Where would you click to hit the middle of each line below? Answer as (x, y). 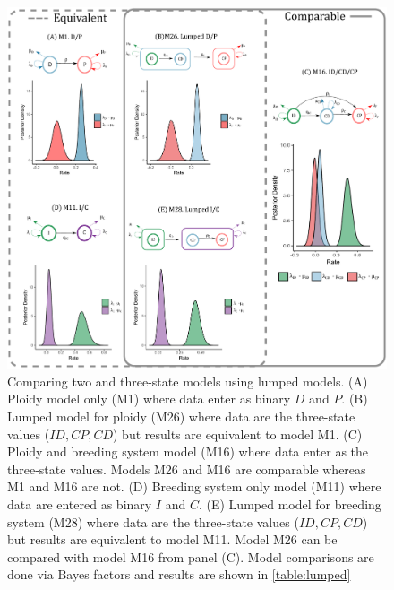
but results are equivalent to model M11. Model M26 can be (172, 539)
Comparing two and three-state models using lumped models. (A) (188, 381)
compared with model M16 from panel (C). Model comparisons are (191, 556)
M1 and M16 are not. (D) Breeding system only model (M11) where (194, 486)
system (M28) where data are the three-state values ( (153, 521)
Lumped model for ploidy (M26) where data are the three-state (181, 416)
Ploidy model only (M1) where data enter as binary (149, 399)
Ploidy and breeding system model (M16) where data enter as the (188, 451)
